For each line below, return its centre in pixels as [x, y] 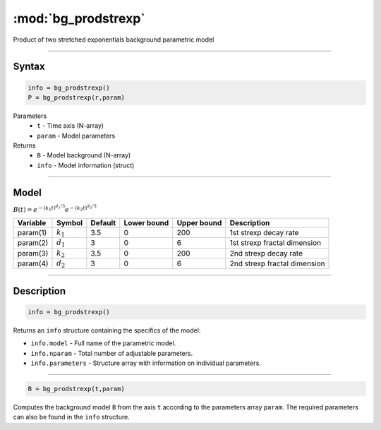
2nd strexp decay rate [266, 253]
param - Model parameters [76, 136]
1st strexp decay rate [264, 232]
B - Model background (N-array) [84, 155]
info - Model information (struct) [86, 165]
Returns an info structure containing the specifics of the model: [107, 330]
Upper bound [199, 222]
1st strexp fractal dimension [275, 243]
